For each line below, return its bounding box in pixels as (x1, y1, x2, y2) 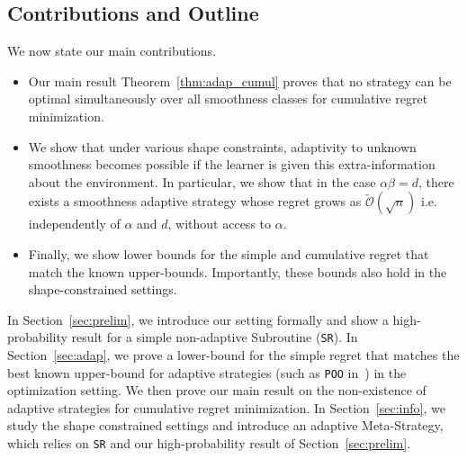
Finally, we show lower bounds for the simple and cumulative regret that (28, 244, 429, 263)
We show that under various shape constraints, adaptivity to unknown (28, 137, 417, 156)
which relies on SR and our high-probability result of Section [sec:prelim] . (7, 434, 411, 453)
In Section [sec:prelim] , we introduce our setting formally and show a (7, 310, 389, 328)
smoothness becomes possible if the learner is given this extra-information (28, 155, 436, 174)
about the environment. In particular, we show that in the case (28, 172, 376, 191)
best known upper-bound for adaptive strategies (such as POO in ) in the (7, 363, 407, 382)
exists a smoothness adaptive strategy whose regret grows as (28, 192, 362, 211)
